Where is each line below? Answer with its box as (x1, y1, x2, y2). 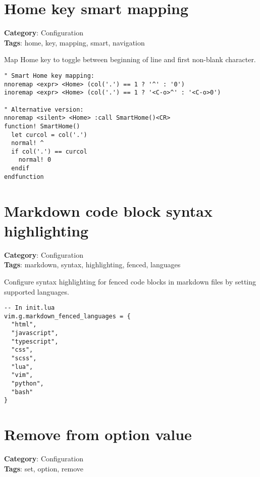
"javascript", (11, 329, 59, 337)
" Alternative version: (4, 106, 84, 113)
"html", (11, 321, 37, 328)
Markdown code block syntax (4, 200, 213, 221)
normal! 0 (18, 156, 51, 164)
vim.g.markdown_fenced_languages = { (4, 312, 131, 320)
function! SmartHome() (4, 122, 80, 130)
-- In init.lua (4, 304, 55, 312)
